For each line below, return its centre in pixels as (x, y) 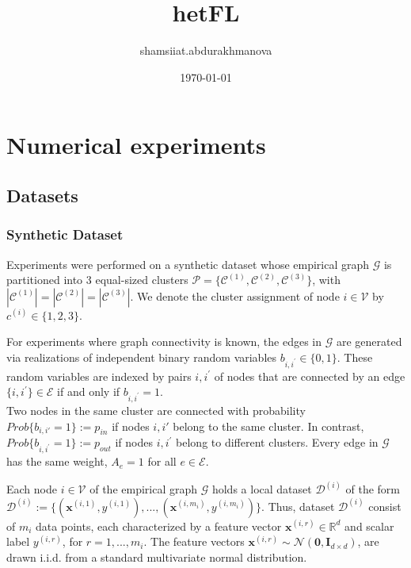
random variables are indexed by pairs (99, 376)
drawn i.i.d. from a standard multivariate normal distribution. (157, 556)
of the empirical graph (144, 489)
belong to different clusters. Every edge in (277, 442)
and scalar (369, 526)
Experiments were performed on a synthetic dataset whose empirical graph (188, 264)
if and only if (89, 391)
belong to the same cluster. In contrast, (268, 426)
